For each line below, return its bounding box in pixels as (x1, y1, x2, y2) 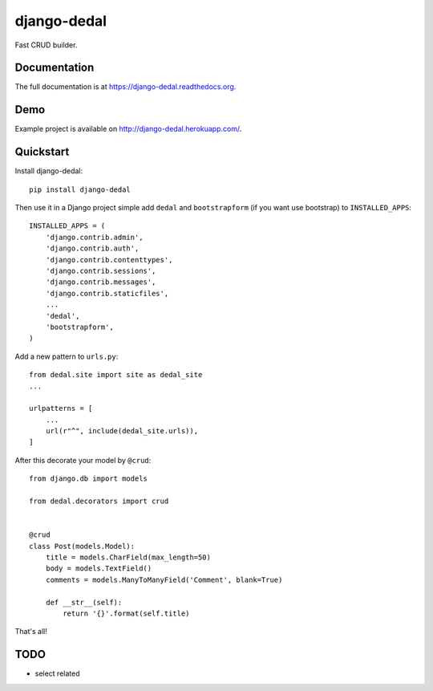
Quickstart (14, 145, 70, 159)
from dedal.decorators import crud (29, 497, 169, 506)
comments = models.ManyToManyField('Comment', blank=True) (45, 575, 283, 584)
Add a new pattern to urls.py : (14, 352, 119, 361)
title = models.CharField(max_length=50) (45, 552, 212, 562)
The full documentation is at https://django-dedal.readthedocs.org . (14, 82, 237, 91)
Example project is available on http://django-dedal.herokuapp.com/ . (14, 124, 242, 134)
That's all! (14, 627, 47, 636)
